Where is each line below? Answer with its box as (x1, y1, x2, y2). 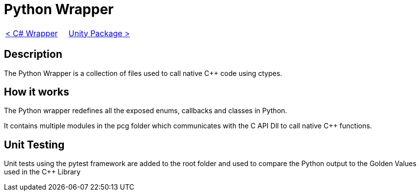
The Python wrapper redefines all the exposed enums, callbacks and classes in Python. (4, 106, 287, 115)
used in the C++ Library (4, 168, 81, 176)
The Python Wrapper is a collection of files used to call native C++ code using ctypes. (4, 69, 282, 77)
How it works (4, 86, 69, 98)
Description (4, 48, 62, 61)
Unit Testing (4, 138, 65, 151)
